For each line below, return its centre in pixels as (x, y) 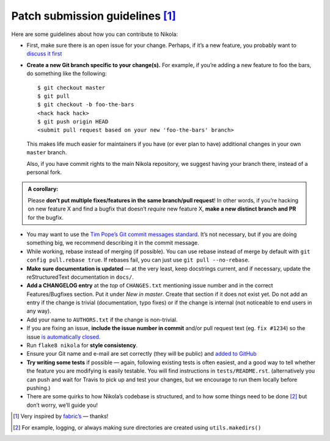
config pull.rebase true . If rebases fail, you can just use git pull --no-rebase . (138, 260)
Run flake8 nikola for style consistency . (82, 345)
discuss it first (44, 54)
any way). (39, 311)
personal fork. (44, 172)
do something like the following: (67, 74)
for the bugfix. (46, 217)
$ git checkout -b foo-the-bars (86, 105)
